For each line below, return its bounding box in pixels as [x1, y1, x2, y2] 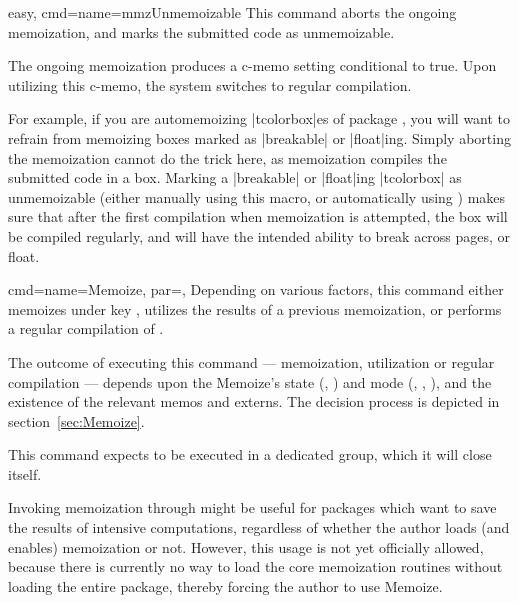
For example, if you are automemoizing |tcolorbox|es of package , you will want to [8, 108, 511, 129]
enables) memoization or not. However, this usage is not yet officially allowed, [8, 536, 484, 557]
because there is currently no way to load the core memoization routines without [8, 556, 503, 577]
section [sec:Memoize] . [8, 410, 145, 431]
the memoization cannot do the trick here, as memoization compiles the [8, 147, 447, 168]
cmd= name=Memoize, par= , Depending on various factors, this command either [8, 279, 504, 300]
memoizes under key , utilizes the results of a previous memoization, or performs [8, 298, 502, 319]
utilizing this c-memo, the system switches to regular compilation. [8, 74, 412, 95]
